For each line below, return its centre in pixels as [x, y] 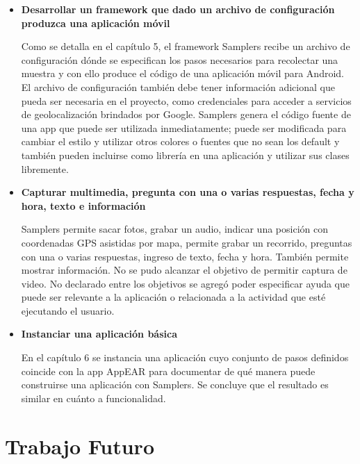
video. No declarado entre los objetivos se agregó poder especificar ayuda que [186, 283]
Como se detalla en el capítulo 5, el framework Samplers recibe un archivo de [186, 46]
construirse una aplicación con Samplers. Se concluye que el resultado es [175, 384]
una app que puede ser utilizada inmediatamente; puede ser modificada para [184, 127]
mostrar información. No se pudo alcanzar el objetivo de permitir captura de [184, 270]
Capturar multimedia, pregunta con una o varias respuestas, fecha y [188, 192]
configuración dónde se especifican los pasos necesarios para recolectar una [180, 59]
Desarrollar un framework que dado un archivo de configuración [178, 9]
